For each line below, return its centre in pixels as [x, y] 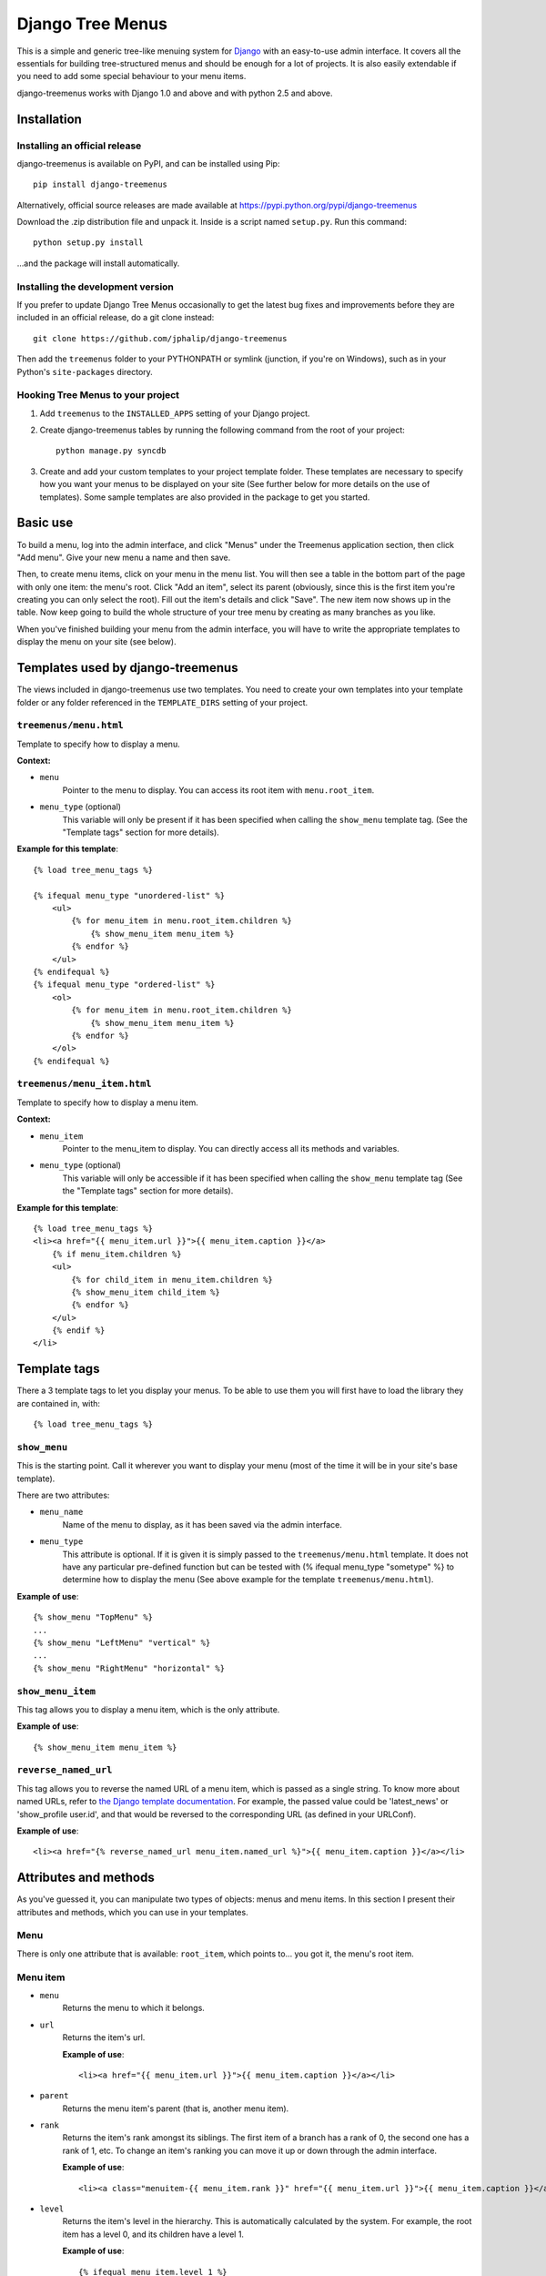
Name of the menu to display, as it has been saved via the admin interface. [202, 1524]
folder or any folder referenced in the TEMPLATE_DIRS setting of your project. [162, 702]
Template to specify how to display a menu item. [108, 1102]
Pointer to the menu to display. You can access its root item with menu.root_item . [218, 790]
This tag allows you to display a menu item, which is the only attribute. [148, 1709]
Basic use [45, 523]
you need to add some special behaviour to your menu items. [131, 76]
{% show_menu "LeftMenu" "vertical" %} [122, 1642]
